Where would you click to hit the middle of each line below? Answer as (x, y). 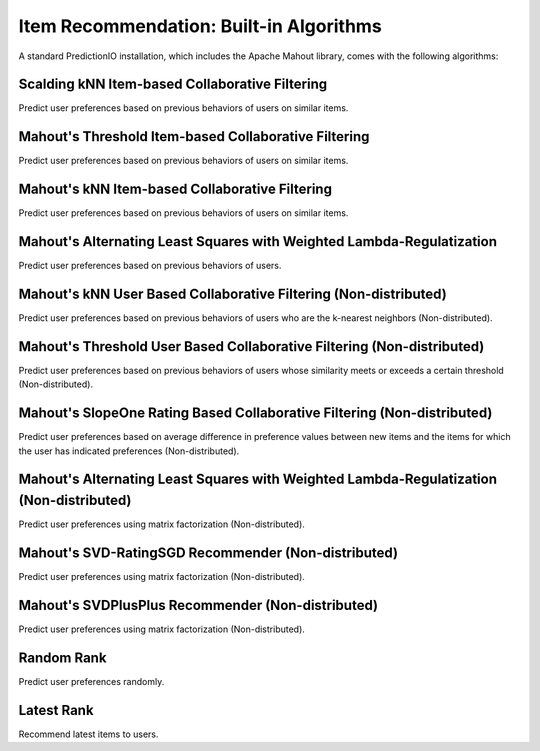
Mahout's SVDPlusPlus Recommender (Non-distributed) (198, 605)
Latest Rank (56, 710)
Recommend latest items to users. (88, 734)
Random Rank (62, 657)
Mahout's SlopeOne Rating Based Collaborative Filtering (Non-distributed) (255, 413)
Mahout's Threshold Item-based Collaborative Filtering (194, 136)
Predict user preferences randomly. (91, 681)
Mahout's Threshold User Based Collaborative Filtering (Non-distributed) (251, 346)
